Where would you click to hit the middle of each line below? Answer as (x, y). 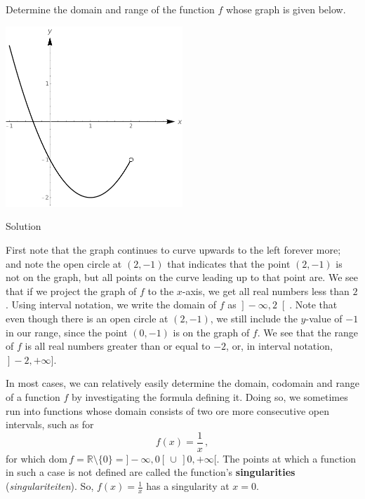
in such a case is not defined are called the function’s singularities (151, 472)
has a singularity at (188, 486)
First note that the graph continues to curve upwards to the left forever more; (173, 250)
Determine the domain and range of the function (110, 9)
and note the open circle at (64, 263)
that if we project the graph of (71, 290)
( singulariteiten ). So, (50, 486)
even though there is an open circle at (87, 319)
